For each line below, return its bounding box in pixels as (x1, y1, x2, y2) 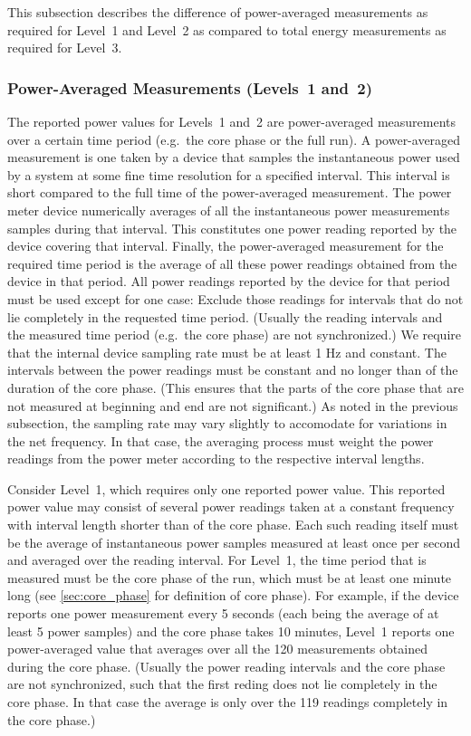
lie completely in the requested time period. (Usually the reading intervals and (7, 307, 443, 326)
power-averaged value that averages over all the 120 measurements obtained (7, 639, 428, 658)
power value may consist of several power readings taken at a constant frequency (7, 497, 455, 516)
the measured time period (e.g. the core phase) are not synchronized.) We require (7, 325, 461, 344)
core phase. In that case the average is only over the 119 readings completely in (7, 693, 448, 711)
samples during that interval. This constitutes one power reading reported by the (7, 218, 457, 237)
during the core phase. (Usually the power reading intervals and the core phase (7, 656, 446, 675)
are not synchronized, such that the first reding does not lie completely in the (7, 674, 437, 693)
